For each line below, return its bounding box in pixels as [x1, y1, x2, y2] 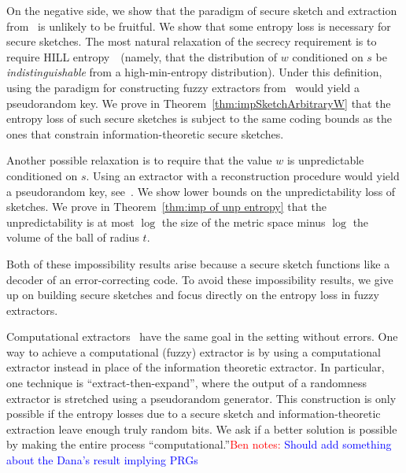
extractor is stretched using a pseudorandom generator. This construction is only [6, 390, 397, 406]
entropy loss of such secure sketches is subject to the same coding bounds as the [6, 110, 393, 127]
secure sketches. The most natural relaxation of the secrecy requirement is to [6, 33, 377, 50]
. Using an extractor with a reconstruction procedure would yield [86, 167, 400, 183]
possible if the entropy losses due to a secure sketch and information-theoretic [6, 405, 381, 422]
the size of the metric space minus [161, 213, 326, 230]
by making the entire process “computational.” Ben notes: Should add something [6, 436, 392, 453]
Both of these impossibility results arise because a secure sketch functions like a [6, 255, 390, 272]
